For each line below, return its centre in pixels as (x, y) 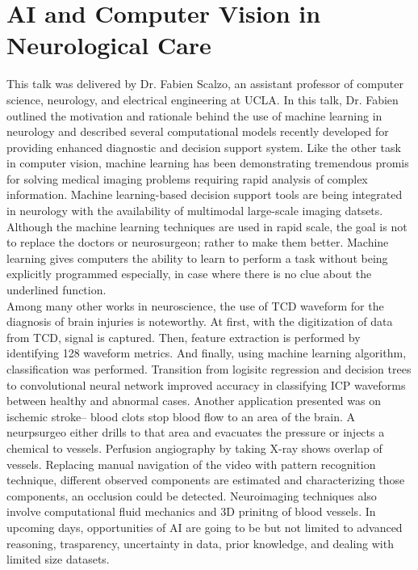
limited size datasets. (58, 559)
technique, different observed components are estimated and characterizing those (206, 480)
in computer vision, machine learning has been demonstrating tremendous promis (208, 163)
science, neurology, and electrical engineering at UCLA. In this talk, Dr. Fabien (203, 99)
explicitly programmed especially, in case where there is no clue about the (189, 274)
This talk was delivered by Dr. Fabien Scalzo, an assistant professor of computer (205, 84)
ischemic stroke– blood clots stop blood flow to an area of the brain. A (181, 416)
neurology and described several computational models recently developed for (198, 131)
